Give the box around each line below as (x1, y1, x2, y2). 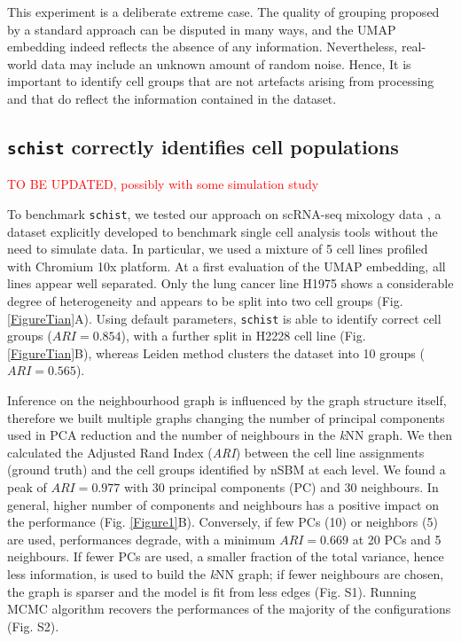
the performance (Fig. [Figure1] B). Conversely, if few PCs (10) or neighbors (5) (7, 513, 438, 531)
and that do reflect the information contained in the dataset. (7, 89, 337, 107)
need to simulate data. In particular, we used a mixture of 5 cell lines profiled (7, 239, 428, 258)
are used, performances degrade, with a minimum (7, 529, 276, 548)
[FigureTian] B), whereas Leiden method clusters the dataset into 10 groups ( (7, 343, 425, 362)
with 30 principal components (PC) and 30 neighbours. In (123, 477, 439, 496)
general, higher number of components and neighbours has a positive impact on (7, 495, 439, 513)
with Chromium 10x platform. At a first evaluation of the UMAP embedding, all (7, 256, 446, 275)
